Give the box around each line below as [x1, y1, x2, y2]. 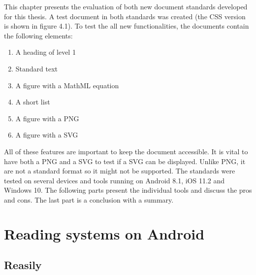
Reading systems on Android [4, 223, 205, 243]
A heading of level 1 [15, 47, 76, 57]
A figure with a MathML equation [15, 80, 119, 90]
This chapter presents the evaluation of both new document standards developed [4, 1, 248, 11]
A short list [15, 97, 50, 107]
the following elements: [4, 30, 73, 40]
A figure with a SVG [15, 130, 78, 140]
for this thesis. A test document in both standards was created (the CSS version [4, 11, 246, 21]
